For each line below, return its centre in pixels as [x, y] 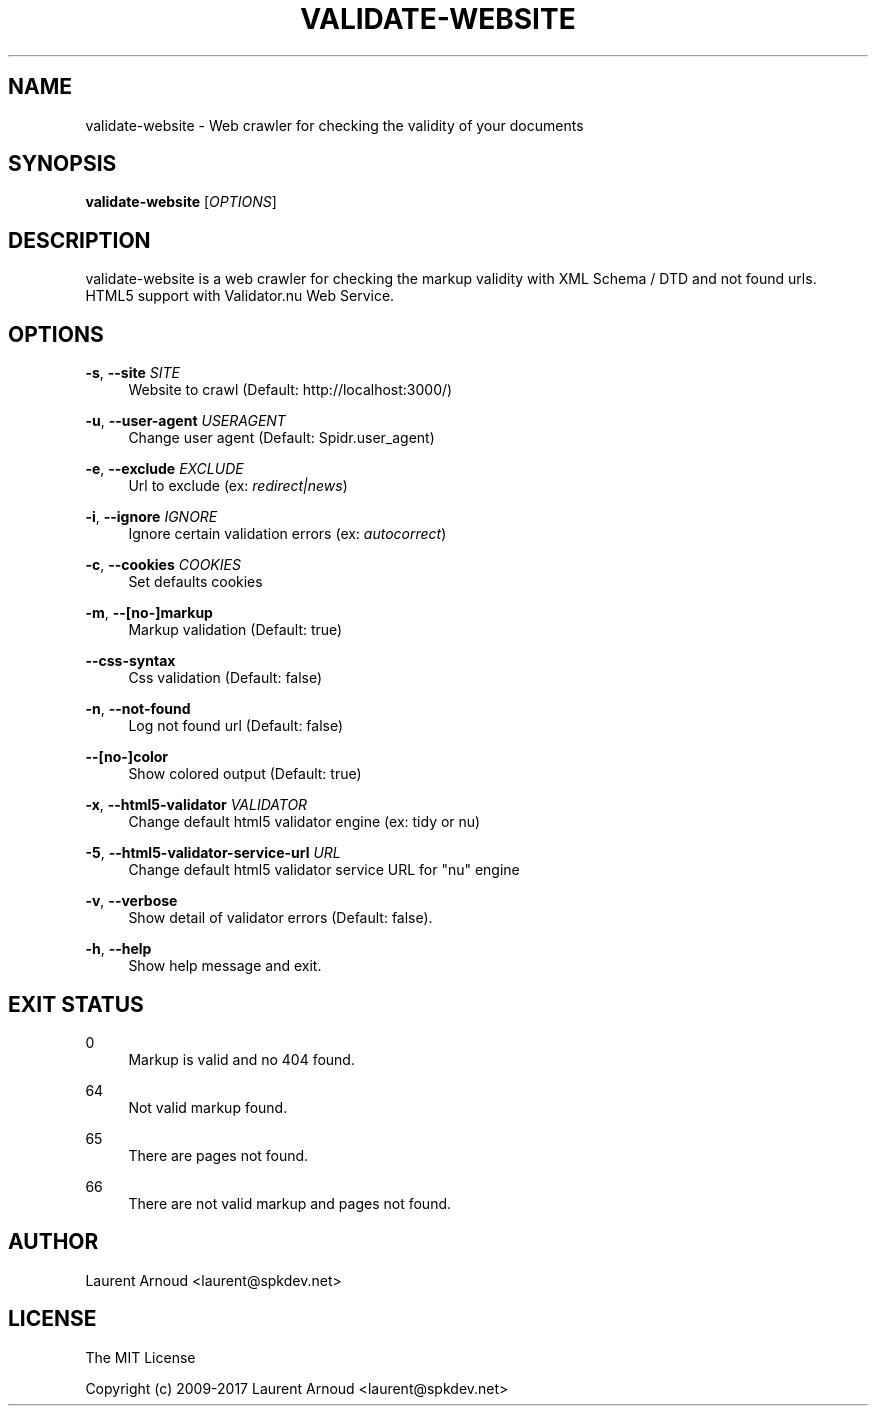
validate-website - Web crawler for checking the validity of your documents [334, 125]
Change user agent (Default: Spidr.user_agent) [281, 438]
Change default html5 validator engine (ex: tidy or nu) [304, 822]
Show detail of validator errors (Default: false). [280, 918]
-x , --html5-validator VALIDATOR [196, 805]
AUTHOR [53, 1242]
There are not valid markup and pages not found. [290, 1203]
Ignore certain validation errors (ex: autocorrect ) [287, 534]
